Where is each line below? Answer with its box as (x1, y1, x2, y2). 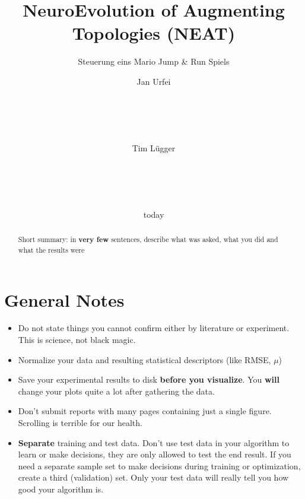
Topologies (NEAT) (72, 21, 236, 45)
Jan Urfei (136, 75, 171, 87)
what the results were (18, 244, 85, 255)
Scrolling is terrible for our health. (18, 417, 142, 429)
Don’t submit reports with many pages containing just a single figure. (18, 405, 272, 417)
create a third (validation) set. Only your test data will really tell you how (18, 471, 289, 484)
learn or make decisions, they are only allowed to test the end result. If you (18, 448, 291, 460)
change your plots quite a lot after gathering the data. (18, 384, 215, 397)
